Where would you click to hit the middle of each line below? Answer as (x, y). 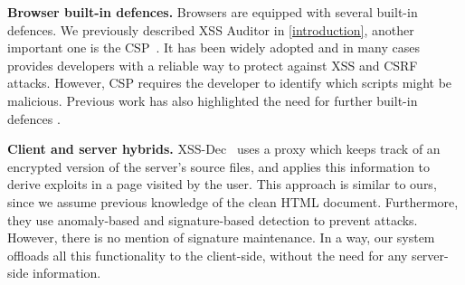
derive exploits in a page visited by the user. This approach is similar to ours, (222, 184)
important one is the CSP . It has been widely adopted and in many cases (214, 47)
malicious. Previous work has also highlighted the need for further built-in (213, 100)
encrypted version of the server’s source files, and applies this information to (219, 166)
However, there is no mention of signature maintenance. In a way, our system (221, 237)
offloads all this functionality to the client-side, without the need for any (208, 255)
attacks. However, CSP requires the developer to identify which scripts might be (230, 83)
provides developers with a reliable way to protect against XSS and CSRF (213, 65)
